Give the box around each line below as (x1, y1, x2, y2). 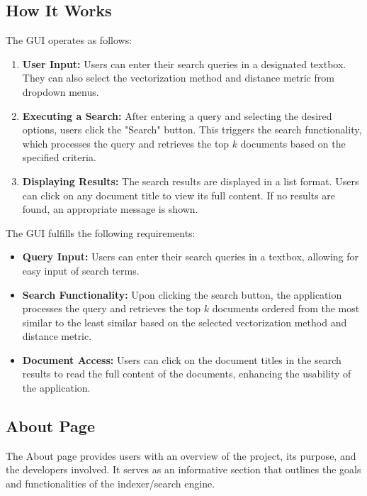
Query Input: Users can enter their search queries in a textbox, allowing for (22, 249, 359, 264)
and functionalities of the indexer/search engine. (6, 476, 215, 491)
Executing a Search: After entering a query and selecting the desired (22, 108, 332, 123)
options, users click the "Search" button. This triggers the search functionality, (22, 122, 362, 137)
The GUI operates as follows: (6, 33, 132, 48)
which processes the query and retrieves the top (22, 136, 230, 150)
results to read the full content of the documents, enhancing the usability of (22, 366, 351, 381)
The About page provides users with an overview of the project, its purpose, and (6, 448, 356, 463)
